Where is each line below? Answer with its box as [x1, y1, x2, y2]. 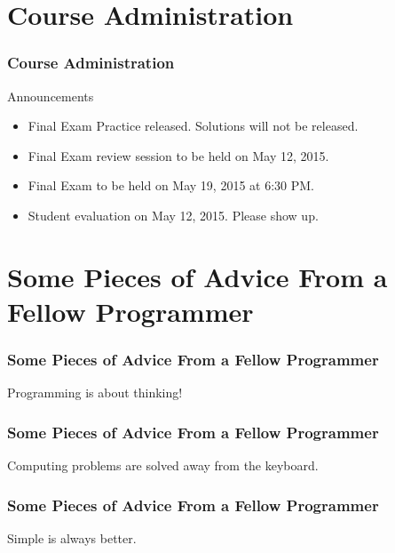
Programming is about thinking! [7, 383, 183, 402]
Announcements [7, 86, 94, 105]
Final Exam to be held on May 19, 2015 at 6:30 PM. [28, 176, 315, 195]
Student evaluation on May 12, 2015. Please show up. [28, 205, 319, 224]
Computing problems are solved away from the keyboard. [7, 456, 319, 475]
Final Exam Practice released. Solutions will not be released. [28, 116, 359, 135]
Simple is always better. [7, 528, 137, 547]
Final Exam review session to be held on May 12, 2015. [28, 146, 329, 164]
